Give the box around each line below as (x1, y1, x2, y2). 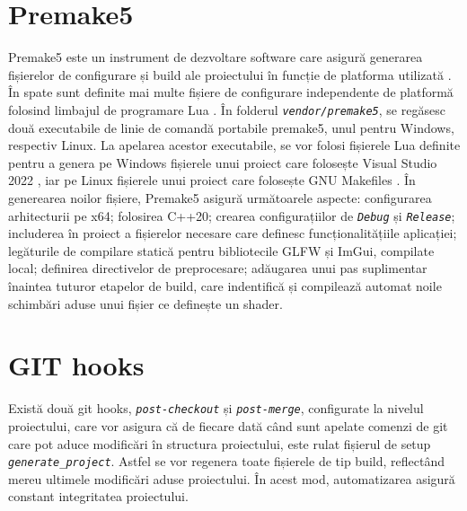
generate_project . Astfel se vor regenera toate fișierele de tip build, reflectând (8, 452, 445, 471)
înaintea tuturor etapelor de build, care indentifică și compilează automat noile (8, 276, 442, 295)
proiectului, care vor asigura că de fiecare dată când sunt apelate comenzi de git (8, 416, 448, 435)
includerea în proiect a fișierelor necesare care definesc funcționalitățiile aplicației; (8, 224, 457, 242)
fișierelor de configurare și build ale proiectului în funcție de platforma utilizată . (8, 65, 452, 84)
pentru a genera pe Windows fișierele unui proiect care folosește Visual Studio (8, 153, 437, 172)
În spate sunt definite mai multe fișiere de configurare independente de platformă (8, 83, 454, 101)
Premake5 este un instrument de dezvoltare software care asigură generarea (8, 48, 423, 66)
